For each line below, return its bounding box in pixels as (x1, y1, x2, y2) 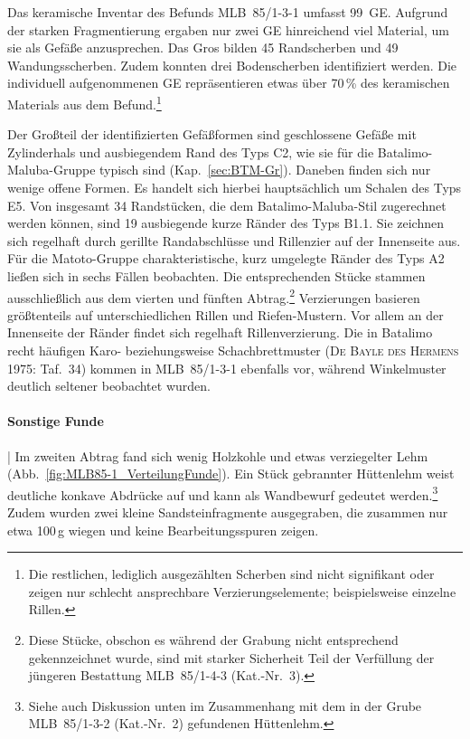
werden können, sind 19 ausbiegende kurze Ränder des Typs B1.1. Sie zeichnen (7, 213, 445, 232)
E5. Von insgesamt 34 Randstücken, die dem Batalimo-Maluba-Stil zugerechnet (7, 195, 446, 214)
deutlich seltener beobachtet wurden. (7, 376, 211, 395)
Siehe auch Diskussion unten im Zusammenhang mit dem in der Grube (28, 696, 422, 715)
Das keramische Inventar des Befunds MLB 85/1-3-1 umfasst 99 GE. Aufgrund (7, 3, 448, 21)
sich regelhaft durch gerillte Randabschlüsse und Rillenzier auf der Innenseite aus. (7, 231, 461, 250)
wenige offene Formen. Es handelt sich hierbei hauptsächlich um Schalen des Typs (7, 178, 462, 196)
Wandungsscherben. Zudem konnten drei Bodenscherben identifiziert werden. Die (7, 55, 457, 74)
